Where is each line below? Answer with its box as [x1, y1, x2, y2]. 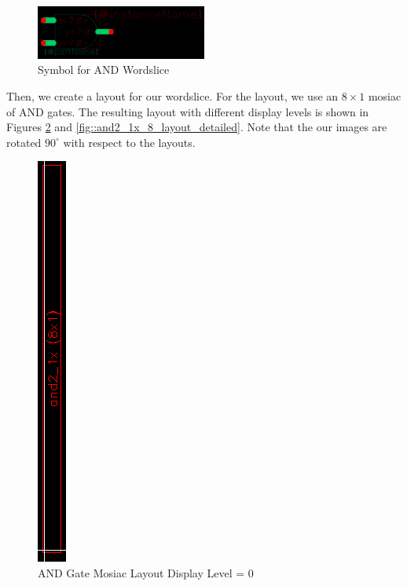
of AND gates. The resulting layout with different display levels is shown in [6, 103, 369, 119]
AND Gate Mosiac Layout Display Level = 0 [38, 565, 254, 581]
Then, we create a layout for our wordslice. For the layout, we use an [6, 88, 339, 104]
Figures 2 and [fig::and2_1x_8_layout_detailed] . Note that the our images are [6, 119, 387, 135]
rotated [6, 134, 42, 150]
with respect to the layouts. [63, 134, 196, 150]
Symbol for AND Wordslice [38, 61, 170, 78]
